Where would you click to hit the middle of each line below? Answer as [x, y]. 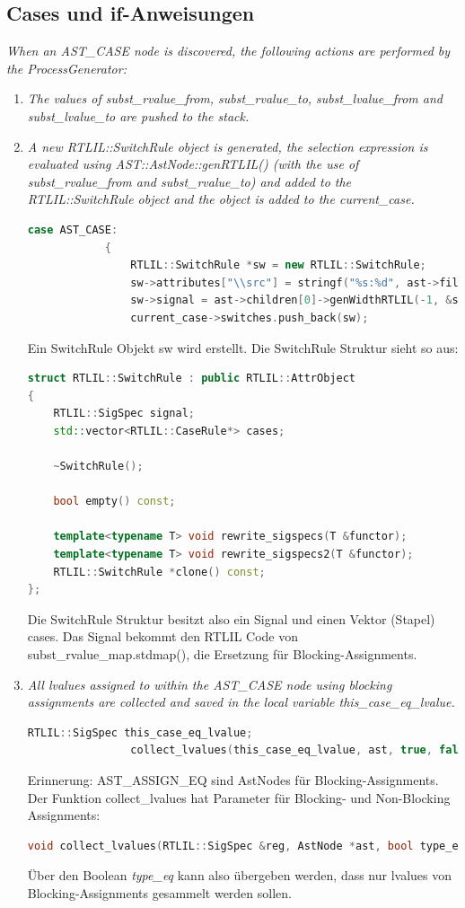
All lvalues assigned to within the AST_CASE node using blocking [210, 684]
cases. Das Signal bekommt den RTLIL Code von [162, 636]
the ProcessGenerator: [66, 68]
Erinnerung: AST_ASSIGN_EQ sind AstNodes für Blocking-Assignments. [233, 779]
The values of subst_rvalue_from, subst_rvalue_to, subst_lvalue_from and [235, 98]
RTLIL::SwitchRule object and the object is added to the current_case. [221, 199]
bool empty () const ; [114, 502]
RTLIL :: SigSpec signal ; [124, 414]
